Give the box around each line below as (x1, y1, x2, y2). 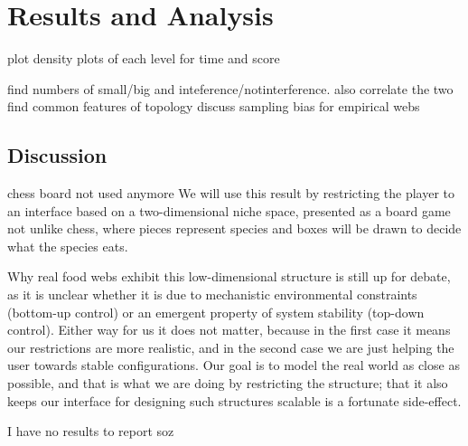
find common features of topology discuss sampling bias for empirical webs (7, 97, 420, 116)
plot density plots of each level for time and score (7, 49, 280, 68)
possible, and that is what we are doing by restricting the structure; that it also (7, 374, 448, 393)
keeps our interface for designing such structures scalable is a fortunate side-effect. (7, 391, 462, 410)
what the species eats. (7, 236, 128, 255)
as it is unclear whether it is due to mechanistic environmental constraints (7, 285, 417, 304)
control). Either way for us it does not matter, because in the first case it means (7, 320, 451, 339)
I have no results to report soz (7, 422, 174, 441)
